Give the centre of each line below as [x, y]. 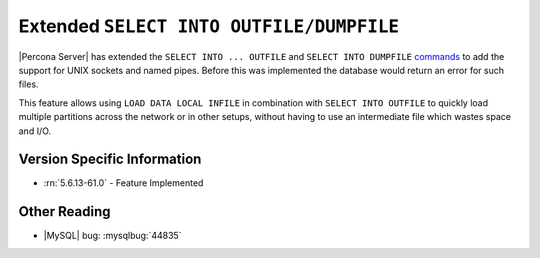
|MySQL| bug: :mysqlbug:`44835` [112, 236]
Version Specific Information [110, 159]
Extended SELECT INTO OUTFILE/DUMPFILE [209, 26]
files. [28, 84]
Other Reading [64, 211]
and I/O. [35, 131]
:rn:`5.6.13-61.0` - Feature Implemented [123, 183]
